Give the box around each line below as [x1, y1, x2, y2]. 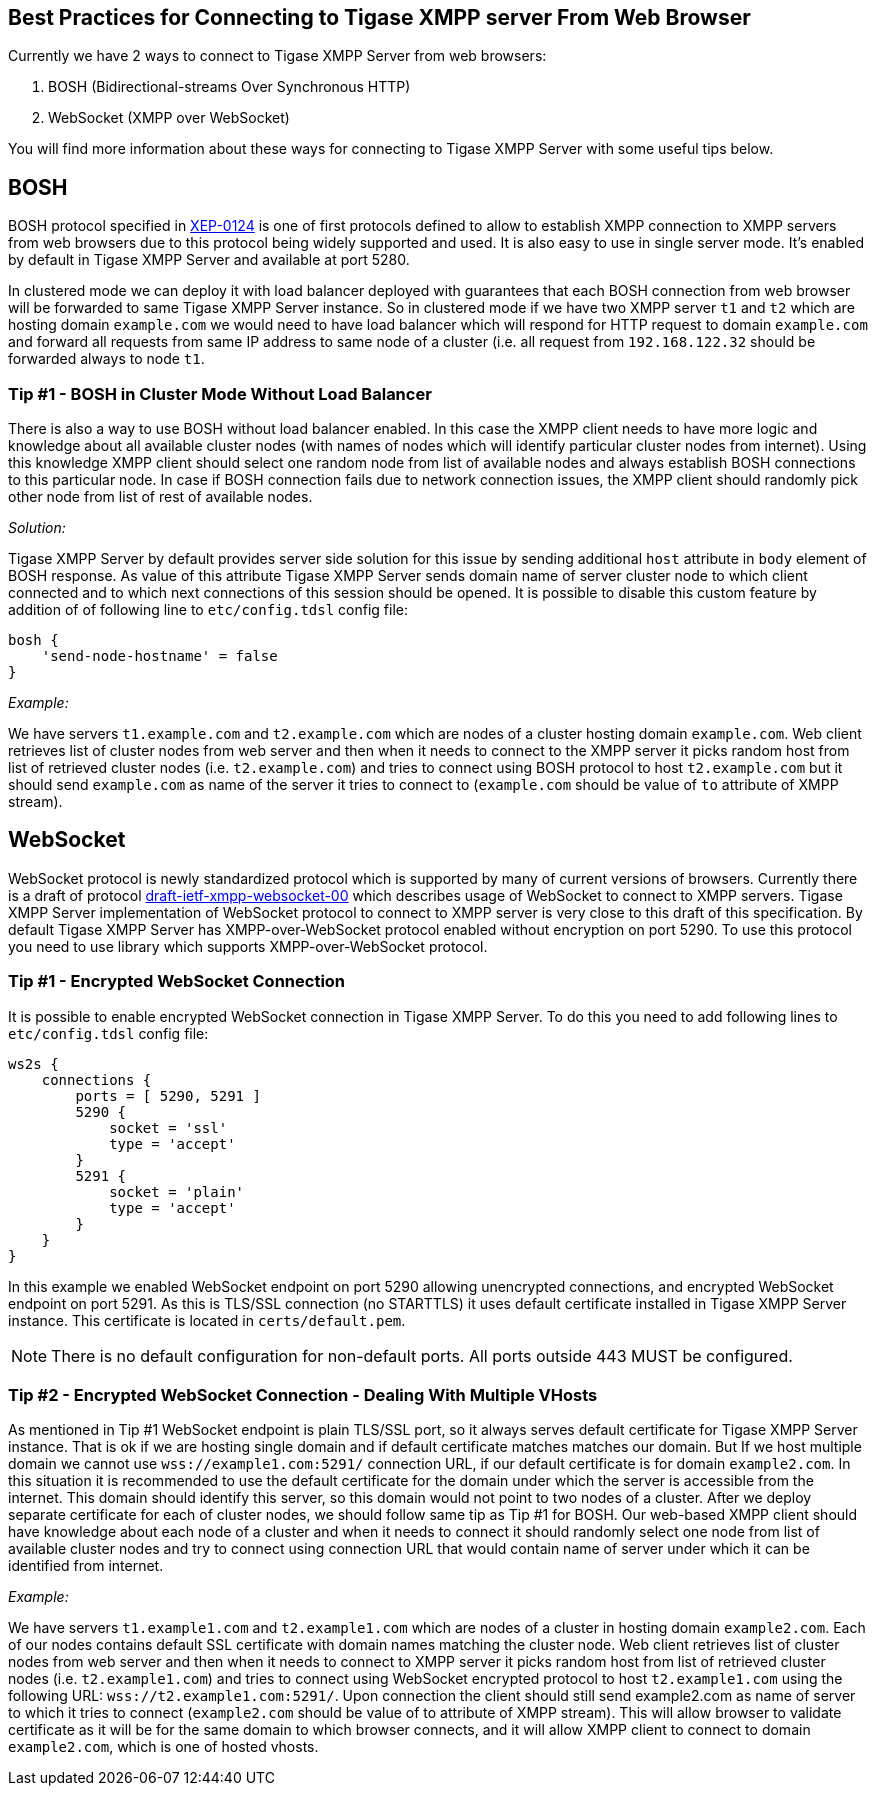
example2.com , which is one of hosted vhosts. [8, 1738, 319, 1756]
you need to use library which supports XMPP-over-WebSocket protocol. [8, 937, 488, 955]
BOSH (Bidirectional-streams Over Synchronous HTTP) [48, 78, 411, 96]
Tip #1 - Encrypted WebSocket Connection [8, 971, 346, 992]
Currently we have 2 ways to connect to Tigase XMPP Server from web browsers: [8, 47, 547, 65]
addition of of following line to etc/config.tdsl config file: [8, 601, 408, 619]
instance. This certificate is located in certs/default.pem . [8, 1311, 406, 1329]
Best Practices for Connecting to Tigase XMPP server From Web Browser [8, 5, 751, 30]
